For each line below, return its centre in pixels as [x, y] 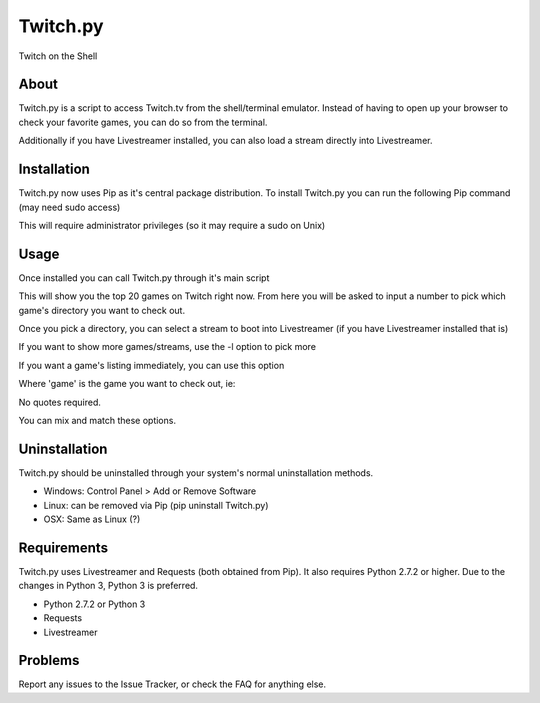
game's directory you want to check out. [101, 310]
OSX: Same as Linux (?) [92, 519]
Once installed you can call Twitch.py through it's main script [144, 277]
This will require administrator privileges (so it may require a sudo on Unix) [172, 225]
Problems [49, 660]
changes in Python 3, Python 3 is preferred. [108, 586]
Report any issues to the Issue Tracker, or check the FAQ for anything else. [172, 684]
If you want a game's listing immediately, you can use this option [151, 365]
